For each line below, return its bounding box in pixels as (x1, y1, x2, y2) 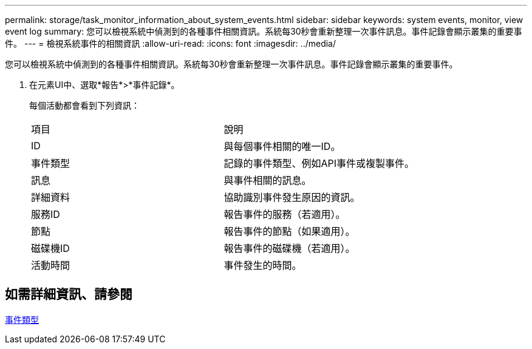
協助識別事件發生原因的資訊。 (223, 191, 360, 203)
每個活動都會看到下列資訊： (29, 100, 140, 110)
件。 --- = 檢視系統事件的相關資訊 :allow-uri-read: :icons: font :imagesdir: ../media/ (5, 38, 336, 49)
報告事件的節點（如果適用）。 (223, 225, 355, 237)
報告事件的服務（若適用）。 (223, 208, 346, 220)
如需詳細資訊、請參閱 (5, 286, 132, 302)
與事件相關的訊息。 (223, 174, 312, 186)
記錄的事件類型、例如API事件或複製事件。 (223, 157, 415, 169)
